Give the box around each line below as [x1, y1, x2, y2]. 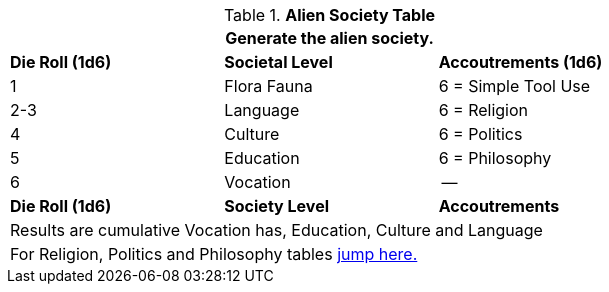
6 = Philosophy [438, 148, 552, 168]
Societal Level [224, 52, 333, 72]
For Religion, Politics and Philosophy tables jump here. [10, 244, 418, 264]
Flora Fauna [224, 76, 313, 96]
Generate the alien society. [225, 28, 434, 48]
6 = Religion [438, 100, 529, 120]
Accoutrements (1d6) [438, 52, 603, 72]
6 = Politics [438, 124, 523, 144]
